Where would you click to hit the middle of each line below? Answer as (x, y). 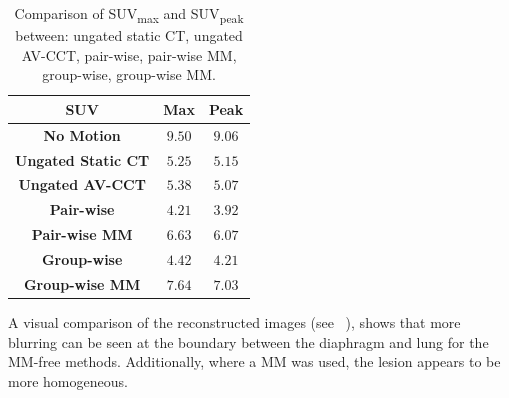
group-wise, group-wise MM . (129, 74)
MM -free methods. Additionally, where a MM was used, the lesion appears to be (254, 361)
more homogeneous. (68, 380)
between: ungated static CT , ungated (129, 35)
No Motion (82, 134)
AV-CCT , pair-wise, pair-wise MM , (129, 54)
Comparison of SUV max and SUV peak (129, 14)
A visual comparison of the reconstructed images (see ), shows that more (234, 321)
